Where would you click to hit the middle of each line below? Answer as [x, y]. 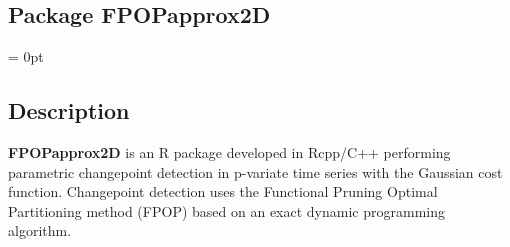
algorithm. [40, 230]
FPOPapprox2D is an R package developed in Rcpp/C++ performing [229, 152]
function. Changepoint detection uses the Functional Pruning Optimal [223, 191]
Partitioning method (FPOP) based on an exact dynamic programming [226, 210]
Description [69, 110]
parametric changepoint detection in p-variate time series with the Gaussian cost [255, 171]
